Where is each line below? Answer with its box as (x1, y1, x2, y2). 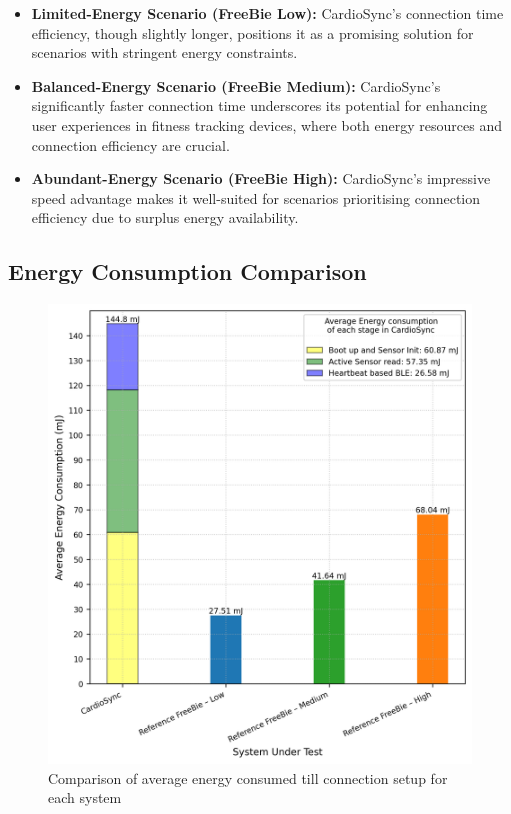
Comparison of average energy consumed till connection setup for (48, 767, 448, 788)
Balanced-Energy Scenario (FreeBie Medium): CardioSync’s (31, 75, 441, 96)
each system (48, 787, 122, 808)
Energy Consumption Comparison (8, 256, 367, 287)
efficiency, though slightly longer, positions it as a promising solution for (31, 22, 474, 43)
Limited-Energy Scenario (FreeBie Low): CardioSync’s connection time (31, 3, 504, 23)
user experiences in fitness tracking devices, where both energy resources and (31, 114, 502, 135)
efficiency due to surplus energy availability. (31, 207, 299, 228)
